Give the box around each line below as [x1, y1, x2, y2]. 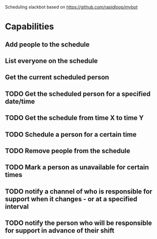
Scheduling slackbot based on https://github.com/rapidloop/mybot [5, 4, 138, 10]
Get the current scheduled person [5, 73, 110, 81]
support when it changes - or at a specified [5, 195, 138, 203]
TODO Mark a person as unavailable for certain [5, 163, 149, 172]
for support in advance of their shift [5, 226, 114, 235]
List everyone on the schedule [5, 57, 98, 65]
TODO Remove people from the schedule [5, 146, 130, 155]
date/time [5, 97, 35, 106]
